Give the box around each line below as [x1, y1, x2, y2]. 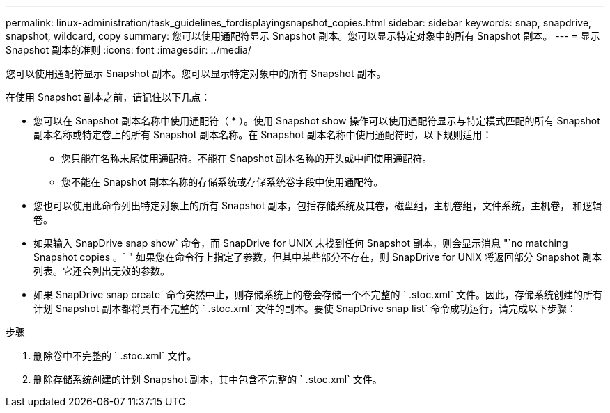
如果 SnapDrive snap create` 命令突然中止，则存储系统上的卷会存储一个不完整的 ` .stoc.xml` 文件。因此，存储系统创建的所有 [33, 289, 602, 300]
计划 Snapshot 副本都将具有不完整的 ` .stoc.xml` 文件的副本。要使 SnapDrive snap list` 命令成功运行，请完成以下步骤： [33, 302, 577, 314]
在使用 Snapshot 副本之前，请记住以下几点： [6, 91, 211, 103]
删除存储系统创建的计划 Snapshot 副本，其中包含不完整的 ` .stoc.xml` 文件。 [33, 373, 382, 385]
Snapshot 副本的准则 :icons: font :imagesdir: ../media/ [6, 44, 251, 56]
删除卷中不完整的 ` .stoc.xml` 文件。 [33, 350, 197, 362]
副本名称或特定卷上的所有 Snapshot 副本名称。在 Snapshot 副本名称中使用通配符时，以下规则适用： [33, 129, 492, 140]
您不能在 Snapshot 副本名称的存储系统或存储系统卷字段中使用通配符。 [61, 176, 384, 188]
